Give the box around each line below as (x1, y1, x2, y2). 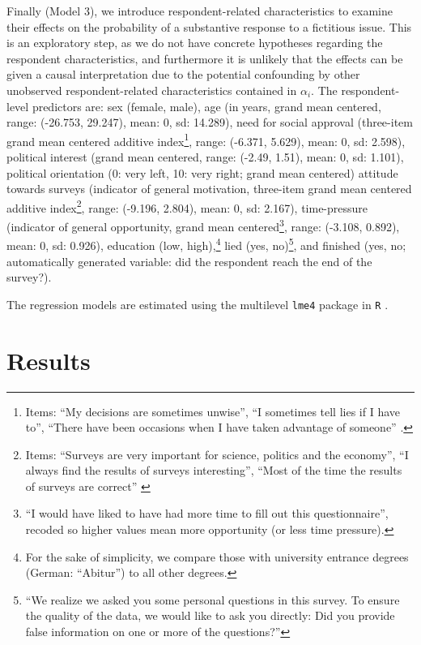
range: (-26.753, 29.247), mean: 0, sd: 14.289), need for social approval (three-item (6, 114, 413, 131)
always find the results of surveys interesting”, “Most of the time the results (25, 462, 402, 479)
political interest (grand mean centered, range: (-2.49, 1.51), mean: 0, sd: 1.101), (6, 148, 404, 165)
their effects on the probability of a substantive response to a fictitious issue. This (6, 18, 412, 35)
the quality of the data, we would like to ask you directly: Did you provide (25, 607, 395, 624)
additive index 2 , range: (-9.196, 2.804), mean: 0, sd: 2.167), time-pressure (6, 196, 368, 216)
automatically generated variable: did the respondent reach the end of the (6, 252, 372, 269)
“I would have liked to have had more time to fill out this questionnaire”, (25, 505, 389, 522)
